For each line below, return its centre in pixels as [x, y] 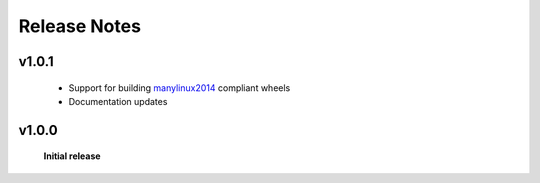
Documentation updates [118, 101]
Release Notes [80, 26]
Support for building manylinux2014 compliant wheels [179, 87]
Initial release [72, 156]
